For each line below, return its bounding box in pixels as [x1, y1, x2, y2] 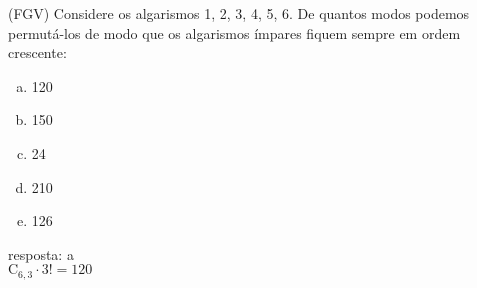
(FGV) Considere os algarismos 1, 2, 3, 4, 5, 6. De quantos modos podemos [8, 3, 470, 23]
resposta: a [8, 243, 74, 264]
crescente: [8, 42, 67, 63]
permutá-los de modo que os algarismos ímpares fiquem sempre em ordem [8, 22, 461, 43]
